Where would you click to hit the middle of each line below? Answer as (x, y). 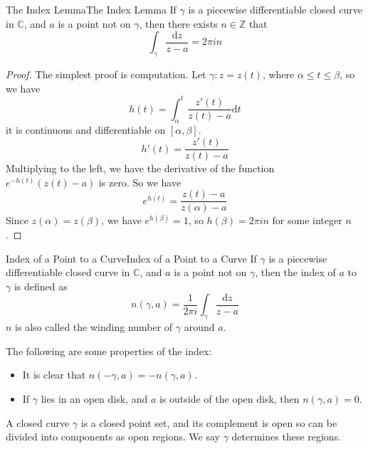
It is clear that (54, 375)
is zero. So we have (140, 182)
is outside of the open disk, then (229, 398)
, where (278, 74)
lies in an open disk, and (94, 398)
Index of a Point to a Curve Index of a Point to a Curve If (131, 258)
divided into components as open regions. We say (113, 437)
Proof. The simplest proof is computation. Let (106, 74)
